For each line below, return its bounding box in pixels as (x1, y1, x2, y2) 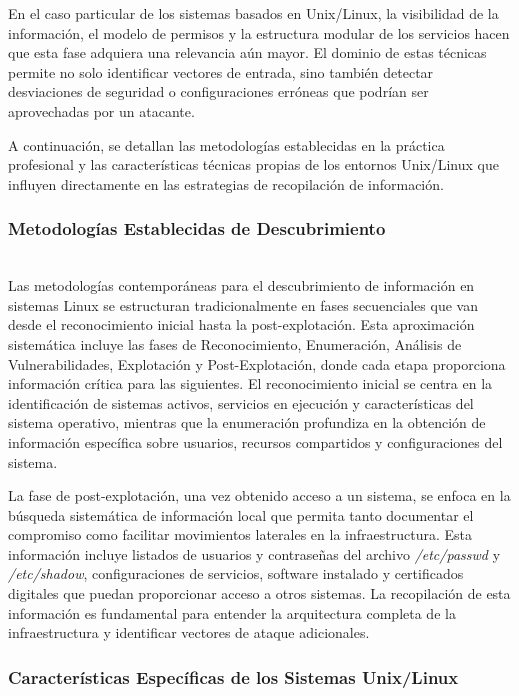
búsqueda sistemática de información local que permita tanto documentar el (8, 504, 474, 525)
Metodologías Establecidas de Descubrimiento (8, 216, 386, 241)
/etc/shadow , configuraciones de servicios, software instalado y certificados (8, 563, 464, 584)
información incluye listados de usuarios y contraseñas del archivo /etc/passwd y (8, 543, 501, 564)
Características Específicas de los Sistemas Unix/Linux (8, 664, 459, 689)
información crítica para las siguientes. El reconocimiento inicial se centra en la (8, 373, 493, 394)
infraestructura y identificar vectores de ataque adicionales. (8, 622, 370, 643)
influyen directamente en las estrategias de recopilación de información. (8, 173, 444, 194)
